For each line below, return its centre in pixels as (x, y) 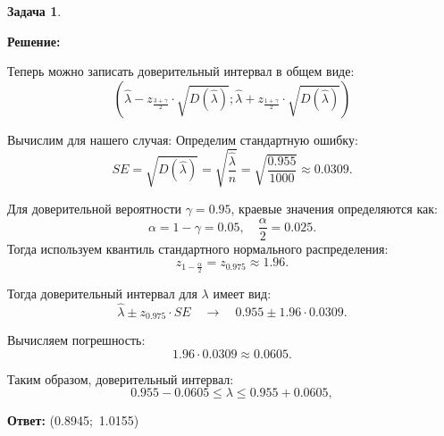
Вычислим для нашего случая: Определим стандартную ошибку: (183, 139)
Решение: (34, 41)
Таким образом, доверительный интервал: (121, 378)
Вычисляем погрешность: (76, 340)
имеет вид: (242, 293)
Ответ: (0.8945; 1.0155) (73, 420)
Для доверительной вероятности (95, 208)
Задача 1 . (34, 11)
